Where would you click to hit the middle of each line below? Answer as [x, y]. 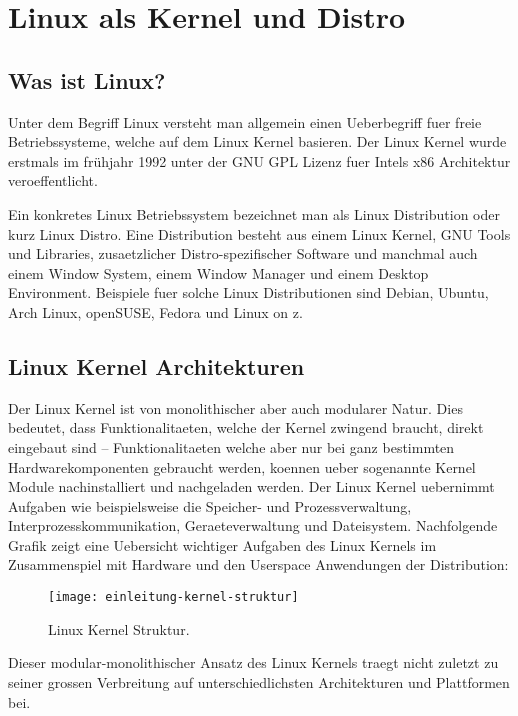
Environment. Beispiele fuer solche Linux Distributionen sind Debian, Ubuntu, [248, 292]
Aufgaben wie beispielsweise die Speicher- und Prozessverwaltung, [210, 505]
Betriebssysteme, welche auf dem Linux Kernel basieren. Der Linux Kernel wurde [257, 141]
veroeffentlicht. [53, 180]
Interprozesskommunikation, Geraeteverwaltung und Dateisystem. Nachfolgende [253, 525]
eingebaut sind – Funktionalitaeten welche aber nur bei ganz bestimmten [231, 446]
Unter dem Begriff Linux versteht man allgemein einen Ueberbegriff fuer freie [245, 121]
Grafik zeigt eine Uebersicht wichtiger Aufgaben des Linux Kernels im [222, 544]
